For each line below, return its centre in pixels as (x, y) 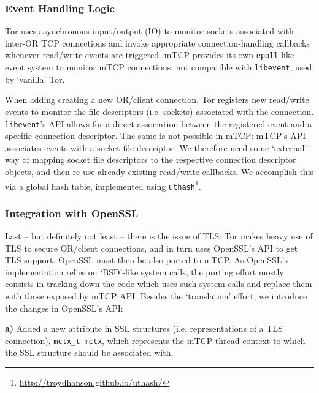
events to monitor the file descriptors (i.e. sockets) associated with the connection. (159, 111)
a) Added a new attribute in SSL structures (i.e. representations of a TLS (144, 328)
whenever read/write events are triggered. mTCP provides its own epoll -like (150, 55)
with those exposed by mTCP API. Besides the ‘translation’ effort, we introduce (156, 296)
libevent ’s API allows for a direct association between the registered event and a (159, 123)
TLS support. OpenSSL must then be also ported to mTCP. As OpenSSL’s (146, 260)
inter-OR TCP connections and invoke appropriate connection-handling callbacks (157, 43)
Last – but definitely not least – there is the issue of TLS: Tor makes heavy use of (159, 236)
